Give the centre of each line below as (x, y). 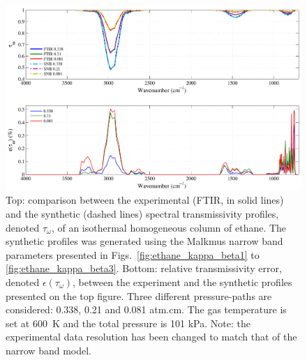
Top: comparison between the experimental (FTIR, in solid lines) (145, 200)
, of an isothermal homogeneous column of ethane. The (169, 227)
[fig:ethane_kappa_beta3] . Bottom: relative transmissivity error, (144, 268)
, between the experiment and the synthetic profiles (182, 282)
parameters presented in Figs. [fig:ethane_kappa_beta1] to (133, 254)
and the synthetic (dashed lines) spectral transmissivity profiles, (142, 214)
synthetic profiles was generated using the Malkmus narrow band (144, 241)
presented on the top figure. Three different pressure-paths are (139, 295)
